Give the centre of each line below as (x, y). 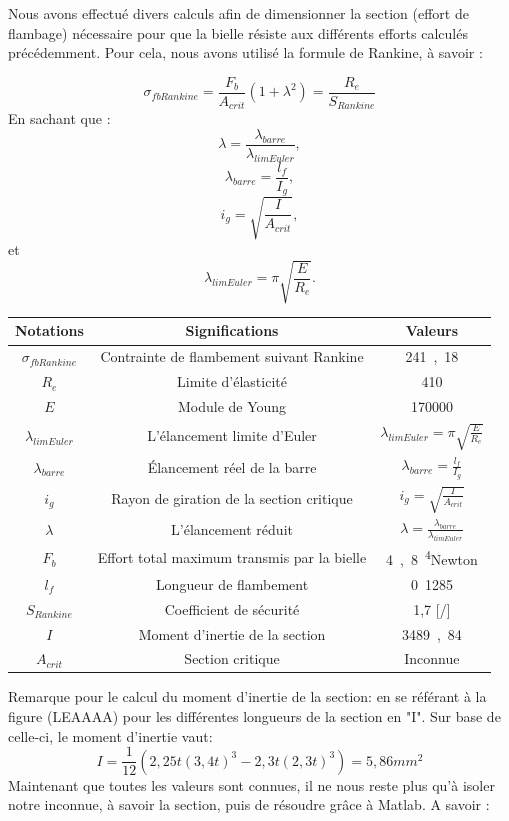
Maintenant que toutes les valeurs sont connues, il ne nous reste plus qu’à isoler (251, 784)
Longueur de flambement (232, 583)
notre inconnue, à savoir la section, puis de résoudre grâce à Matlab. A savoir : (249, 804)
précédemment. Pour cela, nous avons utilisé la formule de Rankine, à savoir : (245, 52)
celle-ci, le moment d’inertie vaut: (110, 735)
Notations (49, 330)
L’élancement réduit (232, 528)
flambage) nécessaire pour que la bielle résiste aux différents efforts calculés (238, 32)
